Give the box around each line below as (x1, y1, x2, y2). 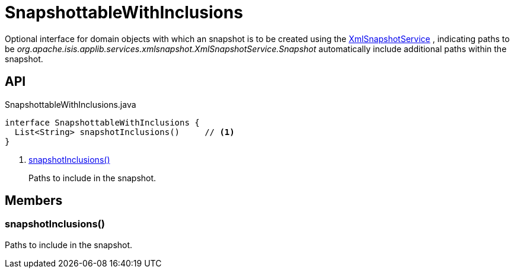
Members (5, 193, 63, 208)
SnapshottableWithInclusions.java (5, 99, 136, 110)
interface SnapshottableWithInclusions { (5, 117, 200, 127)
